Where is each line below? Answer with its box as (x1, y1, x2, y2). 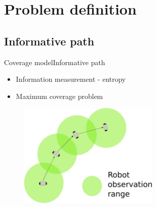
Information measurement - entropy (16, 74, 126, 84)
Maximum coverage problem (16, 90, 103, 101)
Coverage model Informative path (4, 57, 105, 67)
